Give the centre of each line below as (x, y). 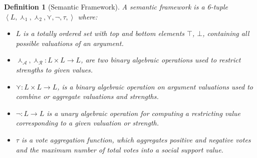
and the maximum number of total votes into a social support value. (119, 149)
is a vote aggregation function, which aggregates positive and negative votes (136, 139)
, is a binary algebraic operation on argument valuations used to (155, 86)
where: (88, 16)
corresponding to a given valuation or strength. (87, 123)
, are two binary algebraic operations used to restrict (161, 60)
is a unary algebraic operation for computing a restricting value (144, 113)
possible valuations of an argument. (70, 43)
